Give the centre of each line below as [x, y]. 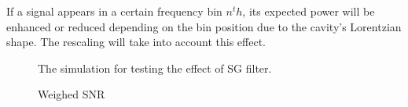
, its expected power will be [309, 11]
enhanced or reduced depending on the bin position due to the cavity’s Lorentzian [204, 26]
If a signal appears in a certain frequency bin [114, 11]
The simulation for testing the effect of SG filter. [155, 68]
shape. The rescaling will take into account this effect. [136, 42]
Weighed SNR [72, 94]
